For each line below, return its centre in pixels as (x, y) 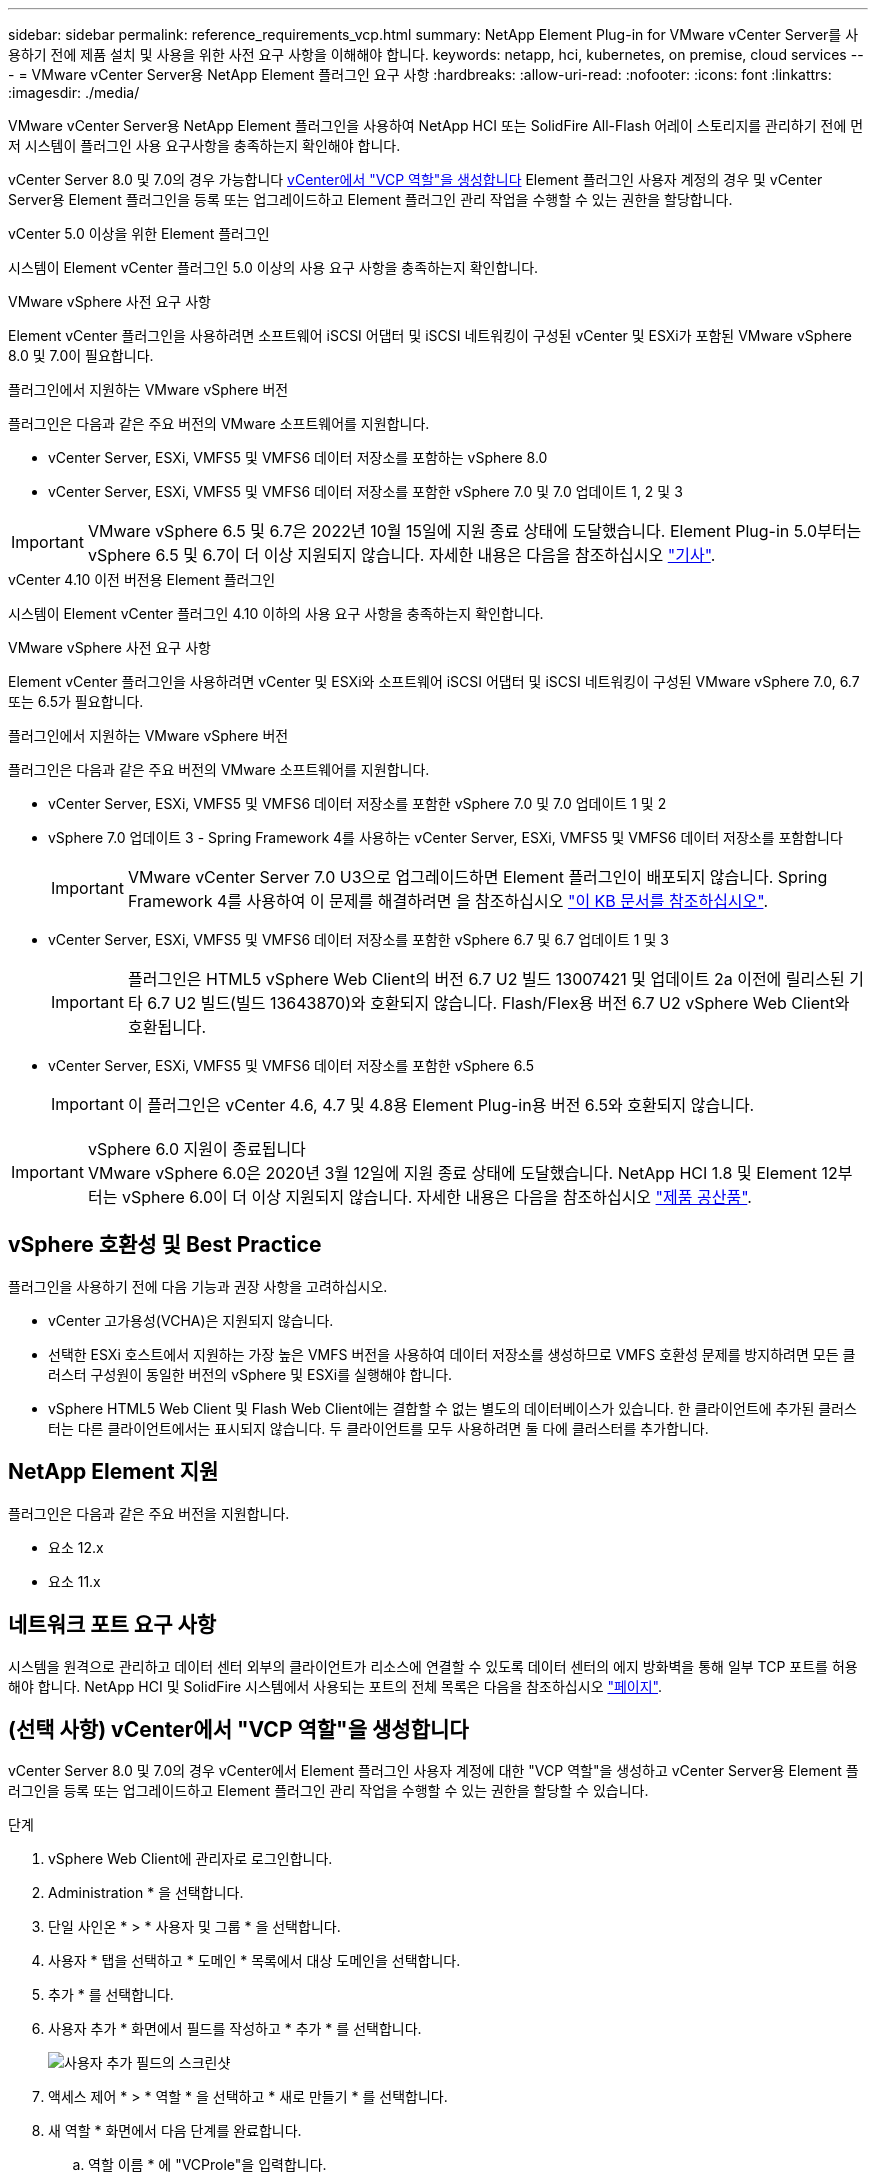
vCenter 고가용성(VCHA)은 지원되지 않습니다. (191, 1320)
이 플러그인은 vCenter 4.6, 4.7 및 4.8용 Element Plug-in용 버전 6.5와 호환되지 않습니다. (441, 1105)
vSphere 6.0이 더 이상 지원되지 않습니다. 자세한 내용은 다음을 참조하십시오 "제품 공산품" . (436, 1197)
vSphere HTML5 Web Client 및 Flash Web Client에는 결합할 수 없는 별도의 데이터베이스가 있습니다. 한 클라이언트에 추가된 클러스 (452, 1408)
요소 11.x (74, 1581)
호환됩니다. (167, 1027)
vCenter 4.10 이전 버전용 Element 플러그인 (142, 579)
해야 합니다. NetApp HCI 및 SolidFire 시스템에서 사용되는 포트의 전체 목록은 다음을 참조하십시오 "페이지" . (335, 1686)
